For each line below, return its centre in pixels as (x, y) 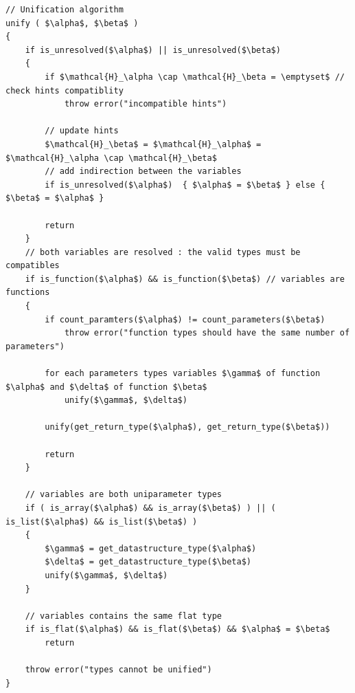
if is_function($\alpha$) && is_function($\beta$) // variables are (185, 279)
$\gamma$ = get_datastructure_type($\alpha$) (151, 548)
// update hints (82, 131)
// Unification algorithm (65, 10)
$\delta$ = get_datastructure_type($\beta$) (148, 562)
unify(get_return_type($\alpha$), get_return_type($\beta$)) (187, 427)
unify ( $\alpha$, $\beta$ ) (72, 23)
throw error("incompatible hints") (146, 104)
